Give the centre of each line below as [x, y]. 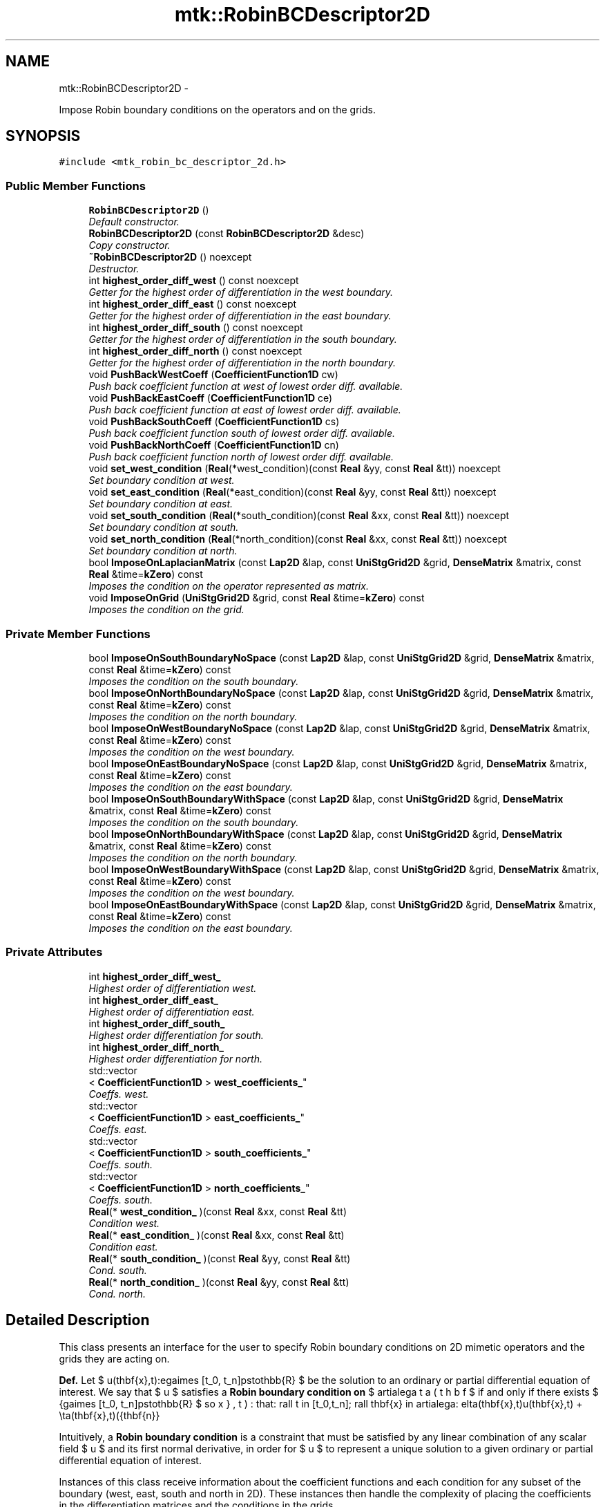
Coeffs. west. [119, 1094]
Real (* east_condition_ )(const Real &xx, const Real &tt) [217, 1235]
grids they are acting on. [114, 1358]
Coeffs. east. [118, 1129]
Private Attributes [54, 952]
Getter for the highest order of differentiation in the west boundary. [241, 292]
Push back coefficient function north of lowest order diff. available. [241, 457]
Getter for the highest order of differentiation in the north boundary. [242, 363]
